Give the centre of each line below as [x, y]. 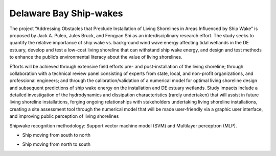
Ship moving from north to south [56, 144]
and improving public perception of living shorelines [64, 116]
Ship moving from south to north [56, 135]
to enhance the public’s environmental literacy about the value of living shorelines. [96, 57]
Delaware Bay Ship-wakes [66, 13]
